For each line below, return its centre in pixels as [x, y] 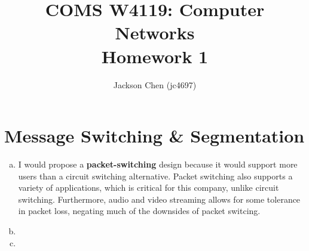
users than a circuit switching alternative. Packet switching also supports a [155, 176]
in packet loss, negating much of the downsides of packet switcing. [139, 211]
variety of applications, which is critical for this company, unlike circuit [149, 188]
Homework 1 [155, 56]
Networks [155, 32]
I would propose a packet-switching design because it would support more [158, 164]
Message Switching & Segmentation [154, 136]
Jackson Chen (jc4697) [155, 84]
